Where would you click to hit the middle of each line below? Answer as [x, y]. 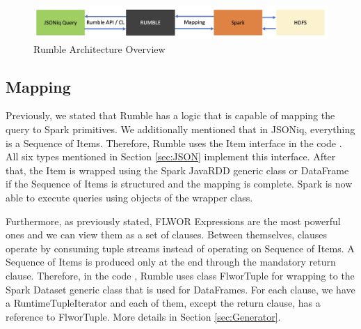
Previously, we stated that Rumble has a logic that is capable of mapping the [170, 115]
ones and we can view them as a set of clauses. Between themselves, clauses [166, 235]
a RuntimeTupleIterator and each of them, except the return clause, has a [163, 303]
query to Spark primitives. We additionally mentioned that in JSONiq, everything [180, 129]
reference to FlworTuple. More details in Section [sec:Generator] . [143, 316]
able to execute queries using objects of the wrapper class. [129, 197]
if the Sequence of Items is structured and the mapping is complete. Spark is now [179, 184]
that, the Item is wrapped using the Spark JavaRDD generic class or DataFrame [177, 170]
